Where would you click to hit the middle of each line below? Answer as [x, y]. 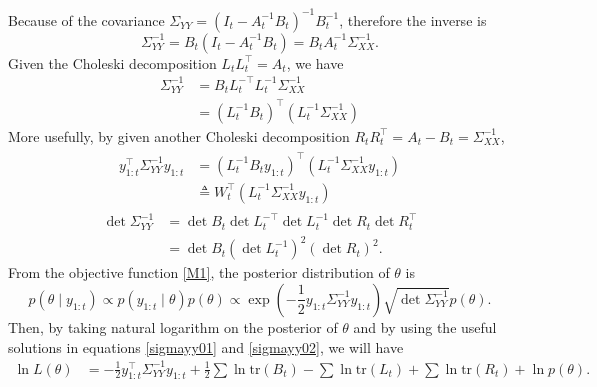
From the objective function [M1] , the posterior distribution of [199, 272]
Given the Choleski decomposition [112, 62]
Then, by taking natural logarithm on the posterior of [173, 326]
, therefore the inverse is [413, 19]
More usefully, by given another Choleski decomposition [179, 135]
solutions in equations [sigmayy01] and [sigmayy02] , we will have [206, 346]
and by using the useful [425, 326]
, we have [315, 62]
